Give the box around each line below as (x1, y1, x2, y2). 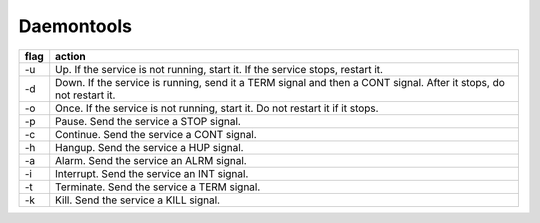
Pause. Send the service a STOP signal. (55, 114, 242, 128)
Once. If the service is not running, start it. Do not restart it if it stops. (55, 101, 379, 115)
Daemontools (18, 15, 132, 37)
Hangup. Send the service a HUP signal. (55, 140, 244, 154)
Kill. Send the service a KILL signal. (55, 193, 220, 207)
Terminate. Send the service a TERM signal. (55, 180, 261, 194)
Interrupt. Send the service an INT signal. (55, 166, 249, 180)
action (55, 49, 86, 63)
